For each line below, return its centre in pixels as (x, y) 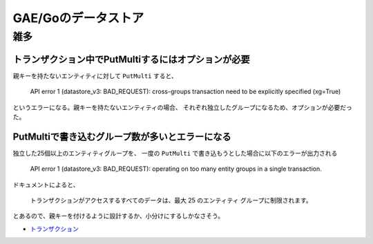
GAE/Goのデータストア (78, 18)
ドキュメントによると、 (46, 185)
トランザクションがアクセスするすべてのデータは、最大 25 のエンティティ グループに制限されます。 (171, 200)
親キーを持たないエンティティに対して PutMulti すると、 (95, 75)
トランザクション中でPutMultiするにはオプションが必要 (131, 59)
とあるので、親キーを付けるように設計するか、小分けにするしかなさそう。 (118, 216)
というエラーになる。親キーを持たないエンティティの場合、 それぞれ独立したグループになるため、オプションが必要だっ (182, 107)
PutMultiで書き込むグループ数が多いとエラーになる (122, 137)
